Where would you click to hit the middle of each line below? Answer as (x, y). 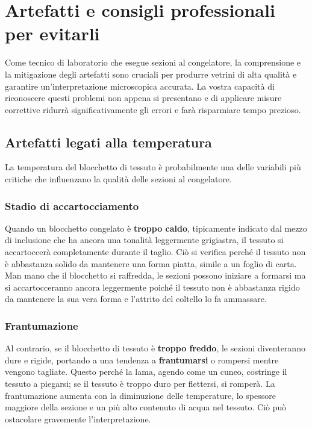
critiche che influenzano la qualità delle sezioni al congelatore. (118, 179)
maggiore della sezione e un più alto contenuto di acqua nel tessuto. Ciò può (146, 407)
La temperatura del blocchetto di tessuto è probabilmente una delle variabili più (153, 167)
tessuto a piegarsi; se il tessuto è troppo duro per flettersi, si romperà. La (140, 384)
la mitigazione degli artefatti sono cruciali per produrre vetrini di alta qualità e (151, 74)
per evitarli (52, 33)
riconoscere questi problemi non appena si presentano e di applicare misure (143, 98)
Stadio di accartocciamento (72, 205)
